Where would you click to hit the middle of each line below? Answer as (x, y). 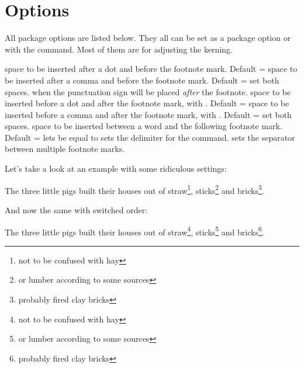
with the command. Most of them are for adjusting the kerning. (119, 49)
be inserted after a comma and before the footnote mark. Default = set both (142, 80)
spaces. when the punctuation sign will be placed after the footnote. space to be (148, 91)
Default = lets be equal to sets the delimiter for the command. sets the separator (150, 137)
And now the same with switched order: (76, 209)
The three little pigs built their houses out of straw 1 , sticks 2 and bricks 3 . (134, 189)
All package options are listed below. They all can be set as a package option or (148, 38)
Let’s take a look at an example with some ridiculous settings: (116, 169)
